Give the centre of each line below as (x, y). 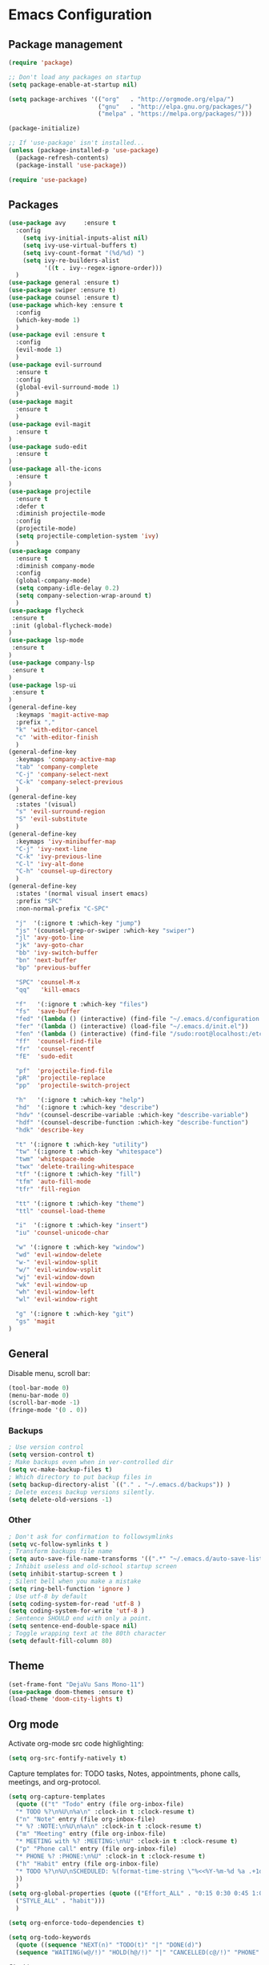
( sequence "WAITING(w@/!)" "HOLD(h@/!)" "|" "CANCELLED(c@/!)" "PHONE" (138, 1952)
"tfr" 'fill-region (48, 1189)
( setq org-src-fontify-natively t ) (68, 1758)
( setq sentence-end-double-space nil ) (73, 1626)
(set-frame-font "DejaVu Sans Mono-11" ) (77, 1685)
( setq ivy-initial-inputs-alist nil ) (86, 238)
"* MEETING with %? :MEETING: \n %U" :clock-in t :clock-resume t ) (127, 1842)
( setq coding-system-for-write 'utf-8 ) (77, 1611)
